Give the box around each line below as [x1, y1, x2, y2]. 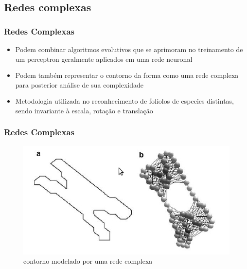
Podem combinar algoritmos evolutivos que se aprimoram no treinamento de [15, 44, 243, 54]
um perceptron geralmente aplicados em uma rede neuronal [15, 54, 193, 64]
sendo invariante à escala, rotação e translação [15, 105, 153, 115]
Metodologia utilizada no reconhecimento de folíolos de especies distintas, [15, 96, 234, 106]
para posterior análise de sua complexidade [15, 79, 144, 90]
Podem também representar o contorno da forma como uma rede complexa [15, 70, 239, 80]
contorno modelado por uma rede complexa [23, 256, 153, 266]
